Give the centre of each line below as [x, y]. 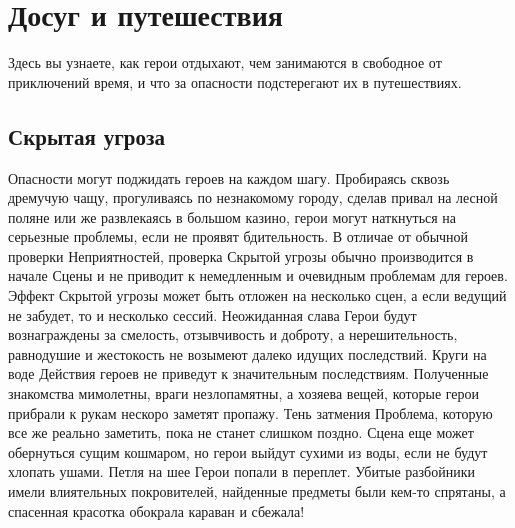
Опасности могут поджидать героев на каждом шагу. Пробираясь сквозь [229, 177]
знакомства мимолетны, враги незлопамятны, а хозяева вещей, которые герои [244, 393]
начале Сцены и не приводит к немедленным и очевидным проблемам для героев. [258, 275]
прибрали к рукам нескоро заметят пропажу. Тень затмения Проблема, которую [250, 412]
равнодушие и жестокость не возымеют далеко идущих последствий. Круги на [247, 353]
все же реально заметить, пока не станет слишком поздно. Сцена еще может [241, 432]
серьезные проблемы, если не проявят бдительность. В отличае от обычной [238, 236]
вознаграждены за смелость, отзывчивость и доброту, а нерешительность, [233, 334]
